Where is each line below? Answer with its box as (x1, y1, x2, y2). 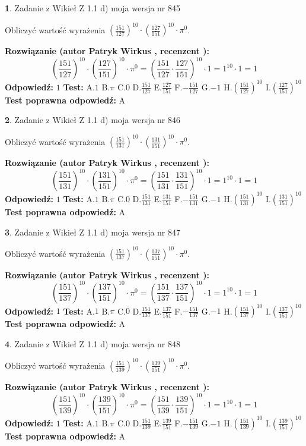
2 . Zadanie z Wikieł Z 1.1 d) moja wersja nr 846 (5, 114, 181, 126)
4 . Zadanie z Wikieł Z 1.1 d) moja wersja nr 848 (5, 337, 181, 350)
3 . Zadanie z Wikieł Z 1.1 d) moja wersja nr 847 (5, 225, 181, 238)
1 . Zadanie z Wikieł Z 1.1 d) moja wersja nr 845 (5, 2, 181, 14)
